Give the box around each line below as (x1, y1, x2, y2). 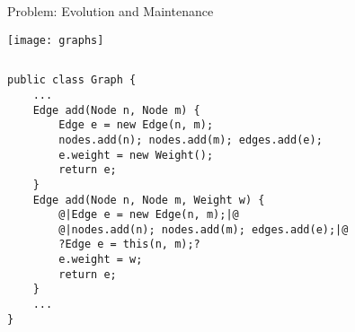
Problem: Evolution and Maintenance (7, 2, 214, 20)
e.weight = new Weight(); (58, 148, 214, 162)
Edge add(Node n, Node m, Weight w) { (32, 193, 265, 206)
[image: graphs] (7, 33, 104, 47)
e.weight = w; (58, 253, 143, 266)
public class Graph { (7, 74, 137, 87)
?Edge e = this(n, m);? (58, 238, 200, 251)
